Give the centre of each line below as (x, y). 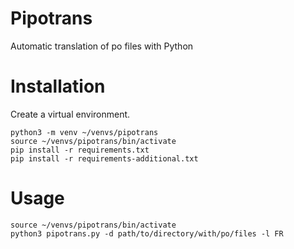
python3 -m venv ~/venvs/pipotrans (84, 132)
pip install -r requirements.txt (80, 150)
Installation (58, 86)
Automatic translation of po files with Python (102, 46)
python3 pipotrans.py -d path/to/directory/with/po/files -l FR (147, 233)
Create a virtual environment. (70, 114)
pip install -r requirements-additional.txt (104, 158)
